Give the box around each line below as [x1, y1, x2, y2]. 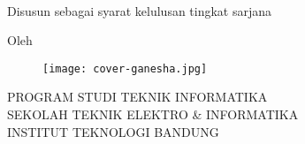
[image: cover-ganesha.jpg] [42, 62, 208, 75]
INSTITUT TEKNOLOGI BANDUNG [7, 122, 219, 140]
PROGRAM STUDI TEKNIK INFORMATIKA [7, 87, 268, 106]
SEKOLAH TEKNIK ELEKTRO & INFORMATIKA [7, 105, 299, 124]
